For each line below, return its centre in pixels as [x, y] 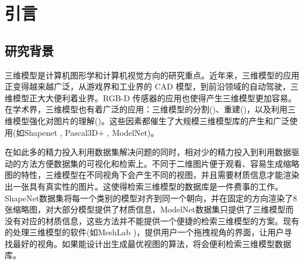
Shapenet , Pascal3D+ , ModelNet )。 [91, 132]
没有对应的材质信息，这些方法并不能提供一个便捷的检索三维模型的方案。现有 [152, 220]
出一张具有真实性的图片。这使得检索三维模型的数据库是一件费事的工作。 [144, 186]
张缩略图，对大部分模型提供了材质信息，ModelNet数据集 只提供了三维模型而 [149, 209]
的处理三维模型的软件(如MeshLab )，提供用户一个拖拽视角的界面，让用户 [144, 232]
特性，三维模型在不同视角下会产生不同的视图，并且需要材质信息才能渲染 [160, 175]
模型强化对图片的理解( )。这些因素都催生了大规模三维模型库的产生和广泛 [151, 120]
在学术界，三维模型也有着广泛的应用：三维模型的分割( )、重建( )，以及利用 [146, 109]
